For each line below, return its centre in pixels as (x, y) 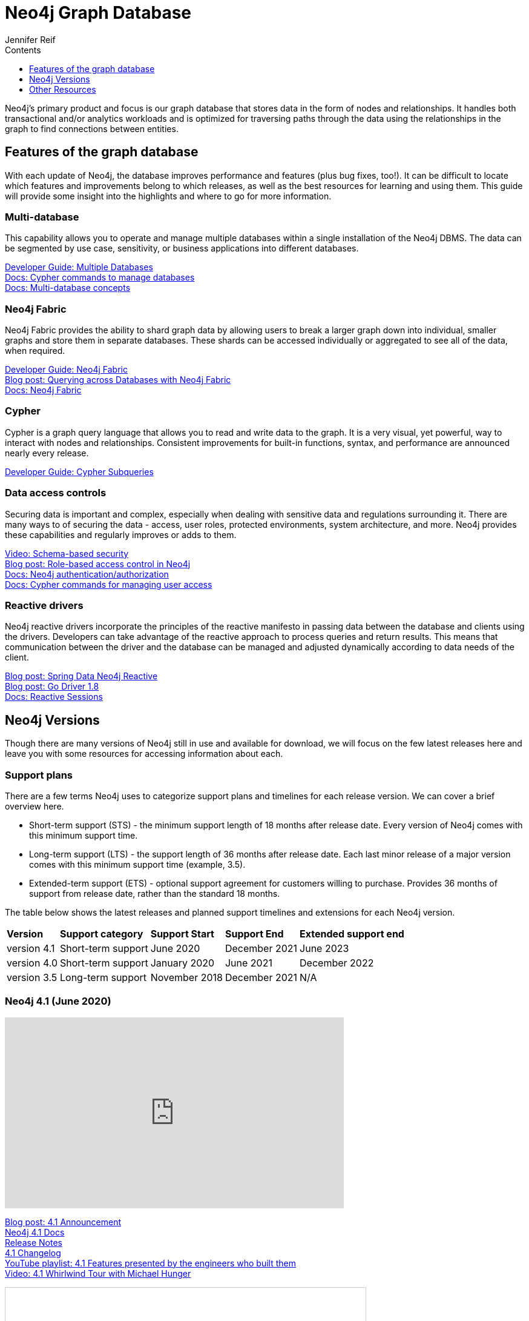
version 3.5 (32, 977)
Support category (102, 933)
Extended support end (352, 933)
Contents (23, 50)
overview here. (34, 806)
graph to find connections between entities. (92, 128)
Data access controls (56, 493)
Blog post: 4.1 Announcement (63, 1222)
